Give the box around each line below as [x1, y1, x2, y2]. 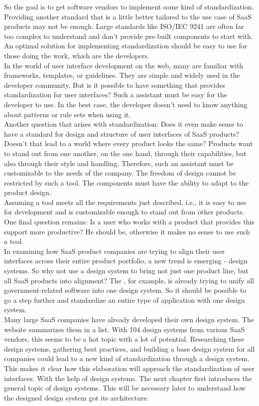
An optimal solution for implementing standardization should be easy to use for [4, 40, 248, 51]
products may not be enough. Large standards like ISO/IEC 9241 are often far [4, 21, 244, 31]
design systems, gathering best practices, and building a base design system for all [4, 343, 255, 354]
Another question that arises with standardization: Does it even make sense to [4, 119, 243, 129]
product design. [4, 187, 51, 198]
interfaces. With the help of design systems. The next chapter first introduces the [4, 373, 253, 383]
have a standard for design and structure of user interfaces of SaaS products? [4, 128, 240, 139]
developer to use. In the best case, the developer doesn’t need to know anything [4, 99, 248, 109]
